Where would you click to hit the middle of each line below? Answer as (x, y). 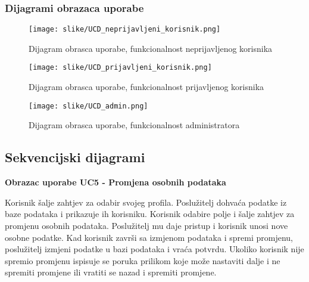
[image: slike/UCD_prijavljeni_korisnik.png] (120, 68)
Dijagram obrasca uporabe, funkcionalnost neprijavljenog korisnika (151, 48)
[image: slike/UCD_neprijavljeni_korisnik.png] (125, 30)
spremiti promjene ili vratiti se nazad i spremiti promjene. (111, 272)
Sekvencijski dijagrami (75, 157)
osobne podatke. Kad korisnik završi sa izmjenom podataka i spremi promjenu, (149, 237)
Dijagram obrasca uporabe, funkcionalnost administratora (134, 125)
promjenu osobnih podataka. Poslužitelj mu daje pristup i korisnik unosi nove (146, 225)
